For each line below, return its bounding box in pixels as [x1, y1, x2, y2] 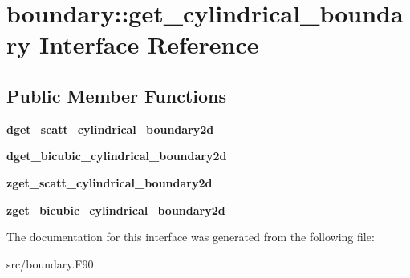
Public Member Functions [6, 83, 226, 107]
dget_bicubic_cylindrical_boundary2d [6, 147, 227, 164]
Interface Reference [39, 28, 259, 61]
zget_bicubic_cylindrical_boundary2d [6, 201, 225, 218]
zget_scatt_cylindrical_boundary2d [6, 174, 213, 191]
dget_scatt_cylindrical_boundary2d [6, 120, 214, 137]
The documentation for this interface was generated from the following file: [6, 228, 375, 245]
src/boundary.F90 [6, 255, 94, 272]
